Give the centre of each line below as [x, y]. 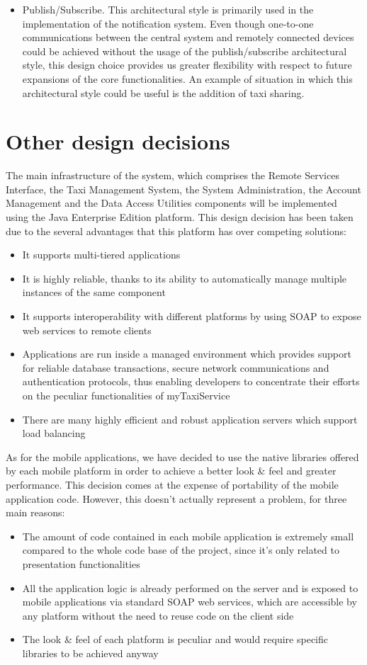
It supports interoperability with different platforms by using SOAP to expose [192, 316]
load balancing [54, 433]
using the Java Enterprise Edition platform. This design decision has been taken [180, 217]
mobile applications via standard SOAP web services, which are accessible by [190, 602]
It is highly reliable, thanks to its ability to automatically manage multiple [185, 278]
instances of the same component [94, 292]
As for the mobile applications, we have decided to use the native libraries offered [182, 456]
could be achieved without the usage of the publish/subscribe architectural [185, 51]
